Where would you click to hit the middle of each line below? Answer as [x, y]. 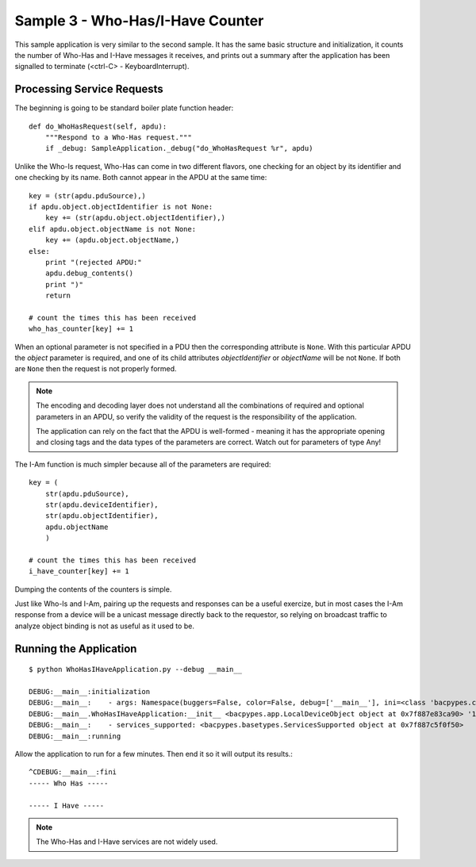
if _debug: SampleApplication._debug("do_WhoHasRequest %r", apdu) [179, 148]
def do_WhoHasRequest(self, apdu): [98, 126]
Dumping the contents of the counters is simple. [93, 589]
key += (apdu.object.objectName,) [112, 240]
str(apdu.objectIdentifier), [102, 516]
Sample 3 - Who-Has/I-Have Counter [139, 21]
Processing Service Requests [89, 89]
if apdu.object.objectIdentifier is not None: [121, 207]
